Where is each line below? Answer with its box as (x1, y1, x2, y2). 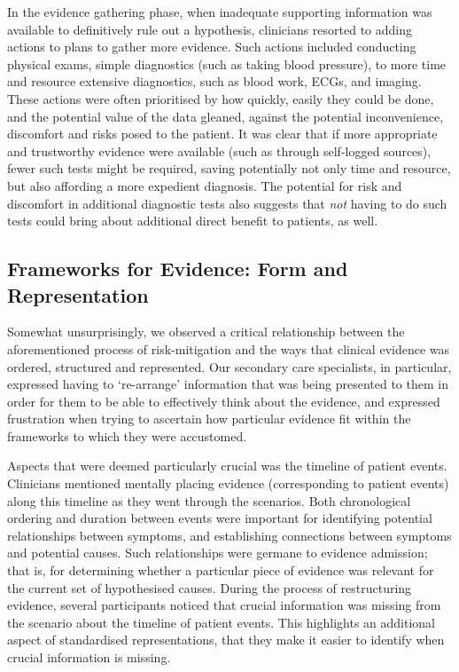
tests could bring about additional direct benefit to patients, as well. (7, 211, 378, 230)
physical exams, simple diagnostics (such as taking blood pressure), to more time (7, 54, 447, 73)
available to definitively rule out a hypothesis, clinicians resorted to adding (7, 20, 413, 38)
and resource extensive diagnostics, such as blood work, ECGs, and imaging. (7, 72, 422, 91)
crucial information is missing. (7, 648, 171, 666)
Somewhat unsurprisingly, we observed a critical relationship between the (7, 322, 405, 341)
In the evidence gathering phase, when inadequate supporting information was (7, 3, 432, 20)
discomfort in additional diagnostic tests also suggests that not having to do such (7, 194, 447, 212)
